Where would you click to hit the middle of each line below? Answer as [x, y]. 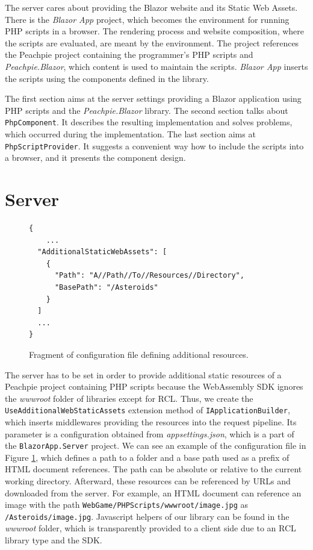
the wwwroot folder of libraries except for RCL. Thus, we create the [129, 398]
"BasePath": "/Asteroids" [106, 287]
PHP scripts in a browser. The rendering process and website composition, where [155, 31]
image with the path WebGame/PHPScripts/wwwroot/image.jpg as [127, 505]
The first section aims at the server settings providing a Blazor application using [153, 98]
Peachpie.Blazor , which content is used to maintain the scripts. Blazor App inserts [156, 66]
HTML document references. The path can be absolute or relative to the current [153, 469]
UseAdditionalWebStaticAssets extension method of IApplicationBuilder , [147, 410]
